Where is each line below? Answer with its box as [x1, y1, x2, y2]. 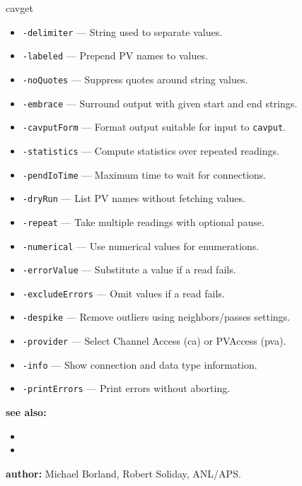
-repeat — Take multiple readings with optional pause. [22, 214, 265, 229]
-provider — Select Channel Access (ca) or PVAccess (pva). [22, 333, 286, 348]
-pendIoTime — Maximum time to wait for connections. [22, 167, 267, 182]
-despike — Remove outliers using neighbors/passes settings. [22, 309, 290, 324]
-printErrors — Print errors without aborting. [22, 381, 231, 396]
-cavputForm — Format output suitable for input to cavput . [22, 119, 286, 134]
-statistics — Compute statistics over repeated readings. [22, 143, 279, 158]
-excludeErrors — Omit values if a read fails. [22, 285, 225, 300]
